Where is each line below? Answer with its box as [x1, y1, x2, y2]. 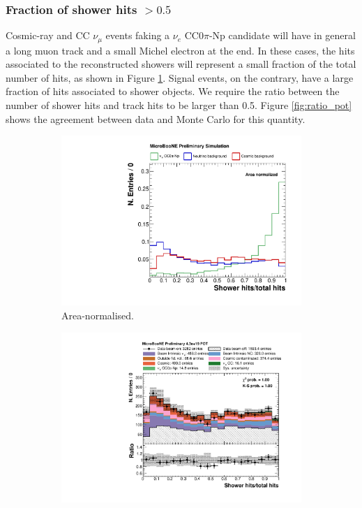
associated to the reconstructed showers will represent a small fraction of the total [6, 57, 356, 71]
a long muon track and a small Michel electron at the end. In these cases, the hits [6, 43, 355, 57]
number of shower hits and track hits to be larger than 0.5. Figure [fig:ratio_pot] [6, 98, 352, 113]
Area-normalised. [61, 307, 134, 322]
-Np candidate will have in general [209, 28, 356, 43]
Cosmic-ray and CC [6, 28, 90, 43]
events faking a [105, 28, 170, 43]
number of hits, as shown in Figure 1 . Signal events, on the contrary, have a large [6, 70, 354, 85]
